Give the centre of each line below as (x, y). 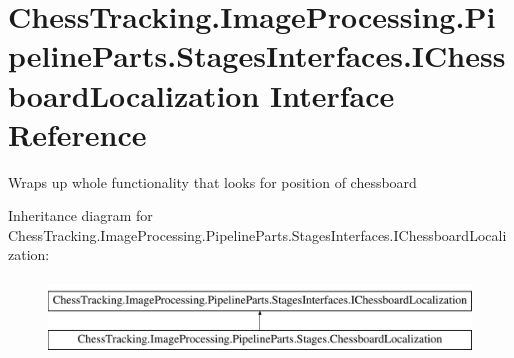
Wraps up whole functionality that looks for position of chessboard (212, 181)
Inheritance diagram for (80, 215)
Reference (77, 133)
